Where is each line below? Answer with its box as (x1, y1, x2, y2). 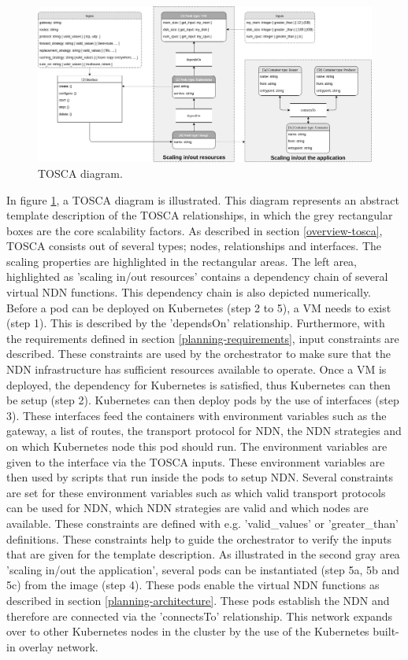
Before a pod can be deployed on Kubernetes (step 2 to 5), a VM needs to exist (6, 299, 391, 315)
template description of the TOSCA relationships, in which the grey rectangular (6, 207, 393, 223)
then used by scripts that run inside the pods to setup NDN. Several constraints (6, 469, 393, 485)
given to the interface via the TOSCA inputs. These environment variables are (6, 453, 385, 470)
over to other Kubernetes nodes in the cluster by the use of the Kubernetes (6, 623, 369, 640)
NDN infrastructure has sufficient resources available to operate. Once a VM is (6, 361, 387, 378)
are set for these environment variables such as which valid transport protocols (6, 484, 386, 500)
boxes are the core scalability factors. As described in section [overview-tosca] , (6, 222, 383, 238)
